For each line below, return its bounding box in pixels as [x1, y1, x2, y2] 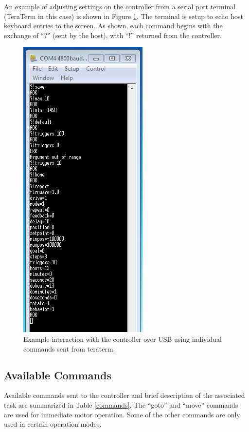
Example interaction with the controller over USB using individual [23, 334, 222, 344]
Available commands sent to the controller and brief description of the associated [4, 390, 245, 400]
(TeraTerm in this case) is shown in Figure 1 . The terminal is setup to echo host [4, 11, 244, 21]
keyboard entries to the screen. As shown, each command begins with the [4, 20, 223, 31]
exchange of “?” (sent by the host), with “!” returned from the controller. [4, 30, 222, 40]
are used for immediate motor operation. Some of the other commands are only [4, 409, 240, 419]
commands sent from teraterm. [23, 343, 115, 353]
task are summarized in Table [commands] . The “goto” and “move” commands [4, 399, 238, 410]
